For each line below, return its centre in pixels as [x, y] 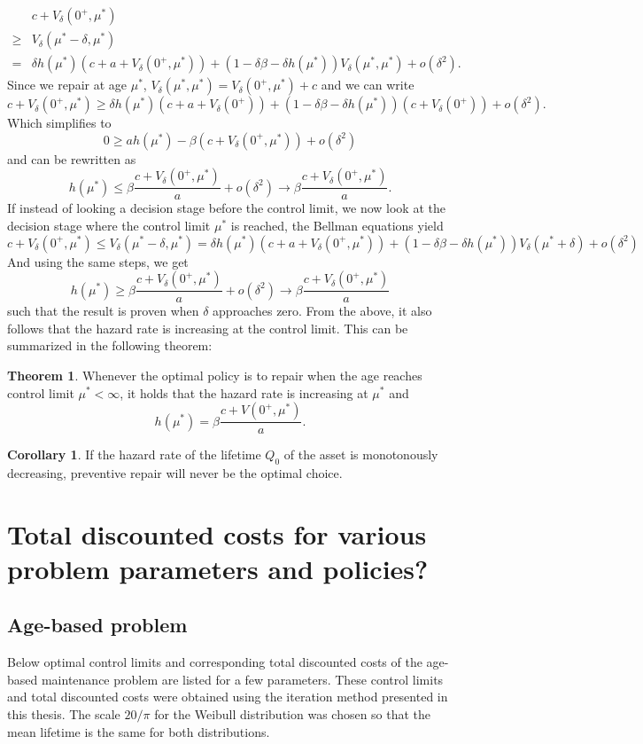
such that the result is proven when [103, 311]
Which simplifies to [59, 123]
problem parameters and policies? [218, 568]
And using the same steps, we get [98, 261]
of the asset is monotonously [361, 454]
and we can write [368, 85]
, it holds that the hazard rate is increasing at [244, 392]
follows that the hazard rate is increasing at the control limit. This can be [208, 328]
